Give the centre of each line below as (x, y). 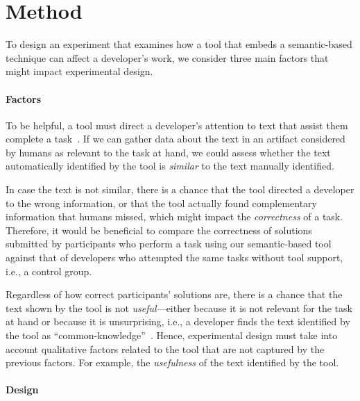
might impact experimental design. (79, 71)
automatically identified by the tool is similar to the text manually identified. (170, 166)
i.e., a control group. (49, 271)
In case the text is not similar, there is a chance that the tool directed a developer (180, 189)
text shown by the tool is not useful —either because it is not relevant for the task (179, 308)
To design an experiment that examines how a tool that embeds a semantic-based (179, 44)
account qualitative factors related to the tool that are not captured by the (165, 349)
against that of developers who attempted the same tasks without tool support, (174, 257)
